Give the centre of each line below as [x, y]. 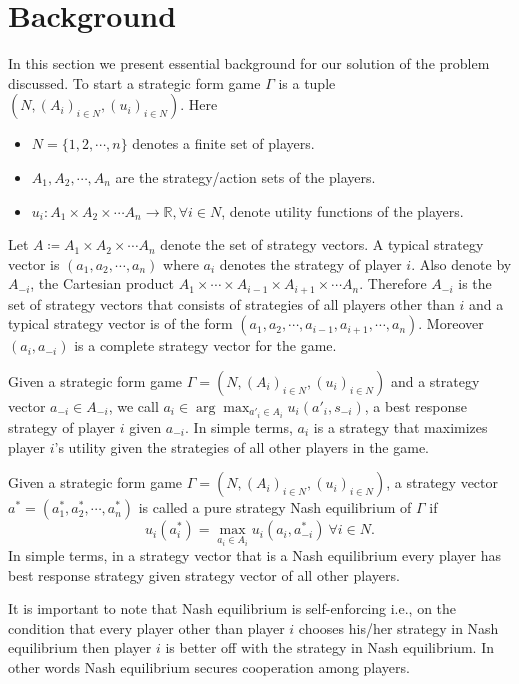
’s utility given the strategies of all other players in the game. [242, 446]
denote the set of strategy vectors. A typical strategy [322, 244]
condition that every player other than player [146, 627]
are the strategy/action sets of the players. [245, 176]
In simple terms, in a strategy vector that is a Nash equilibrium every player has [254, 555]
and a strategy [435, 380]
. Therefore [393, 283]
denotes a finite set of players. [223, 143]
